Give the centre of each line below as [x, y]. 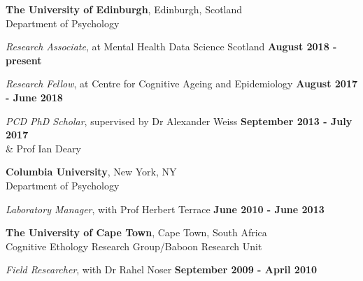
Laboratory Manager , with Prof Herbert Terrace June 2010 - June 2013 [165, 209]
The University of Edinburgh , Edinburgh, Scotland [124, 9]
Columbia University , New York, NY [91, 172]
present [24, 60]
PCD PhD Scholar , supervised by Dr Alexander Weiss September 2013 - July [179, 121]
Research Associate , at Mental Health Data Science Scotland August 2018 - [171, 46]
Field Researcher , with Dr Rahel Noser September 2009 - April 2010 [162, 269]
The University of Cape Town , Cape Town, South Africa [136, 232]
